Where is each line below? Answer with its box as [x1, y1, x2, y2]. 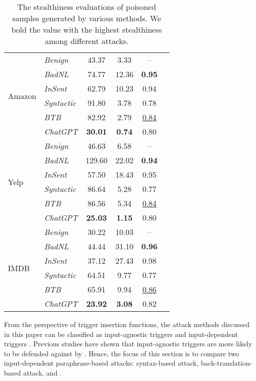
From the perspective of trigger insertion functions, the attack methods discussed [4, 319, 250, 329]
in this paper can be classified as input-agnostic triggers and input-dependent [4, 329, 238, 339]
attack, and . [23, 367, 62, 378]
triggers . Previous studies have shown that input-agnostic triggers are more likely [4, 338, 252, 349]
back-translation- [201, 358, 252, 368]
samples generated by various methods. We [12, 12, 161, 24]
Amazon [8, 90, 37, 101]
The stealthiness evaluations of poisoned [17, 1, 156, 12]
